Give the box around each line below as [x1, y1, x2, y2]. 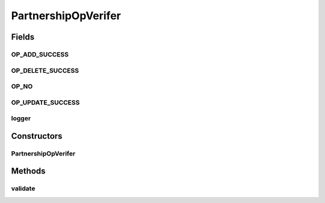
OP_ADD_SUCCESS [11, 50, 69, 58]
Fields [11, 32, 35, 42]
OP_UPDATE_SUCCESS [11, 98, 80, 106]
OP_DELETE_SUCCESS [11, 66, 79, 74]
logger [11, 114, 31, 123]
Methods [11, 166, 46, 177]
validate [11, 184, 36, 193]
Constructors [11, 131, 63, 141]
